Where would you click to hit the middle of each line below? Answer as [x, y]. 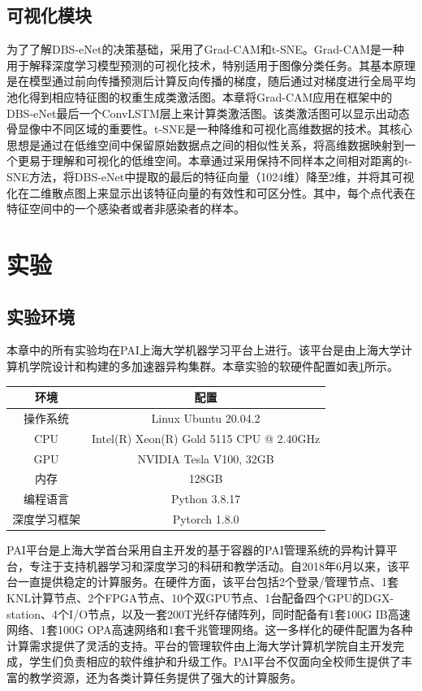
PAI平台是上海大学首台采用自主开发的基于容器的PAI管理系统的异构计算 [196, 550]
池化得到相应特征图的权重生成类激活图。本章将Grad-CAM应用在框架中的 [200, 96]
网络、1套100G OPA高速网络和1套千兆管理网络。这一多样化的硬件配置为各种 [210, 630]
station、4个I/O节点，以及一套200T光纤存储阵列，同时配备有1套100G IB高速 [209, 613]
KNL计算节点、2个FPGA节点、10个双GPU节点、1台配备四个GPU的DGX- [200, 597]
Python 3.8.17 [206, 499]
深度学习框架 [46, 519]
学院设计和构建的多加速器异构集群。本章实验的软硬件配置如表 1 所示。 [213, 365]
